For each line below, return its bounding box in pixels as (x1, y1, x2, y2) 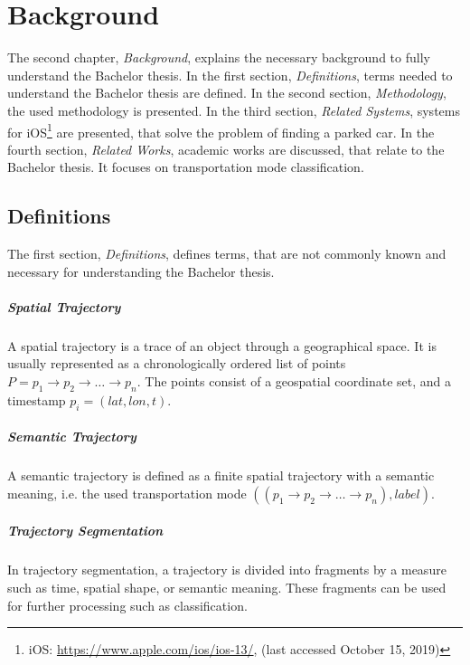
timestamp (7, 390, 66, 409)
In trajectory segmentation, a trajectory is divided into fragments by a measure (7, 560, 446, 579)
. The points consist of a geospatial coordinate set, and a (136, 372, 452, 391)
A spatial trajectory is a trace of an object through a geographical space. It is (7, 336, 437, 355)
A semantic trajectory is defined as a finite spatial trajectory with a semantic (7, 466, 435, 485)
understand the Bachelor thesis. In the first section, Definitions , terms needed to (7, 65, 453, 84)
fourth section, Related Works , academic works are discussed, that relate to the (7, 139, 445, 158)
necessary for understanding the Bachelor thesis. (7, 261, 275, 280)
